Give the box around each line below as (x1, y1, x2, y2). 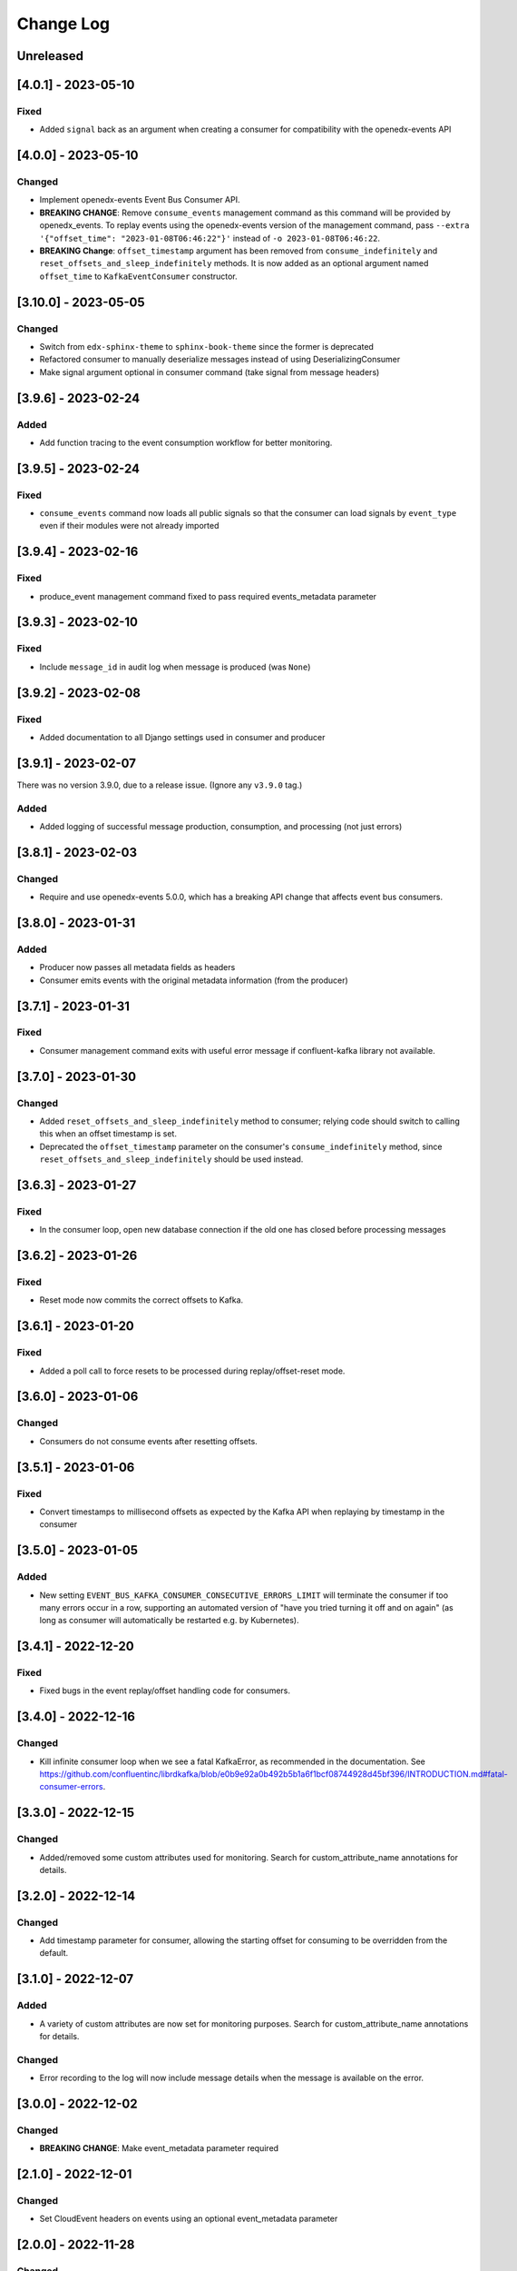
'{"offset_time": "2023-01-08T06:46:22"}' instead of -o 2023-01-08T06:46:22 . (39, 233, 381, 243)
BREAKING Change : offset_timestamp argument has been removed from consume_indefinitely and (39, 245, 438, 256)
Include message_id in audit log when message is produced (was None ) (39, 661, 311, 672)
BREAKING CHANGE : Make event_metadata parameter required (39, 2143, 279, 2154)
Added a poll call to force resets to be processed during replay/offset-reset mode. (39, 1365, 346, 1376)
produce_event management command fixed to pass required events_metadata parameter (39, 590, 376, 601)
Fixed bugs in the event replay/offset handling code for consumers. (39, 1685, 290, 1696)
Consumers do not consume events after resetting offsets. (39, 1435, 258, 1446)
